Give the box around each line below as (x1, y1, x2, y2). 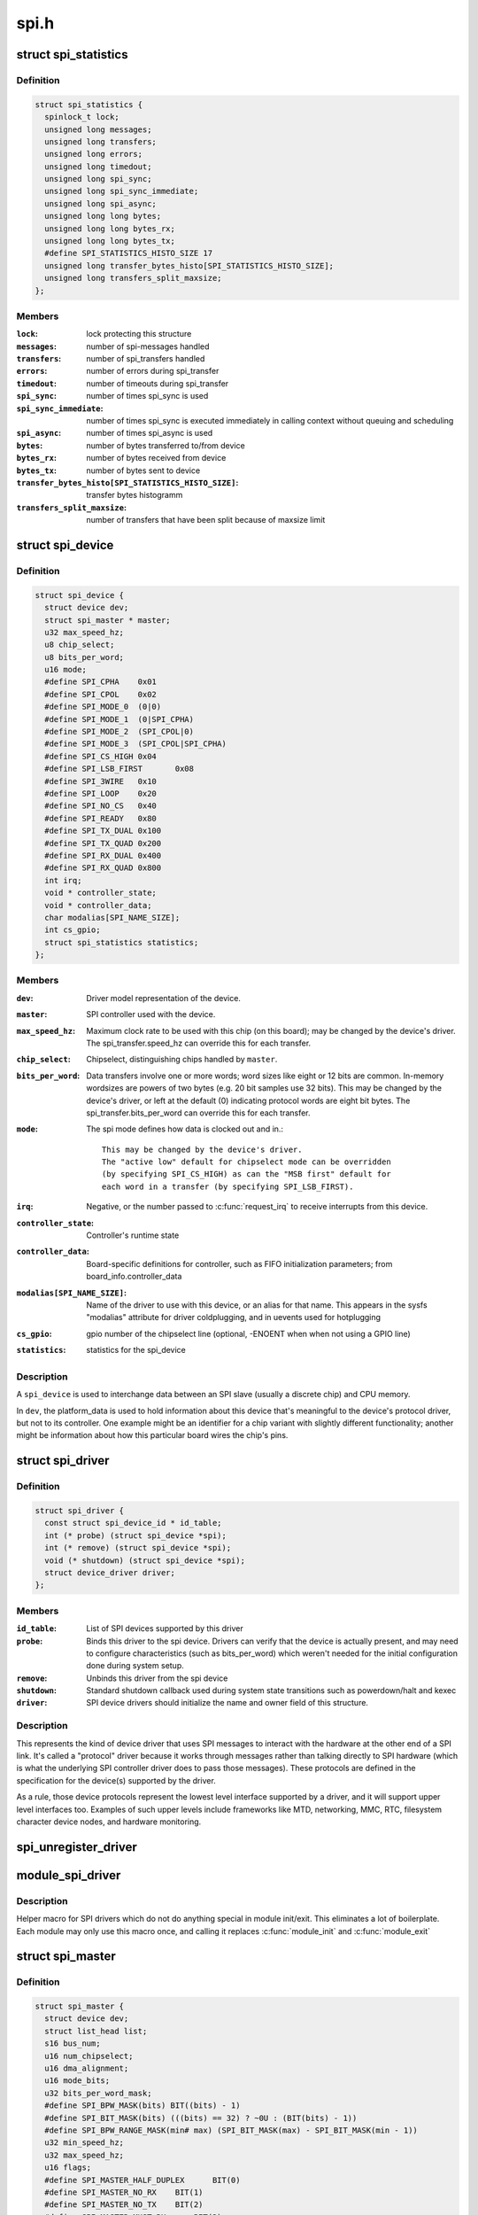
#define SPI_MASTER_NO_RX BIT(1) (44, 2187, 204, 2197)
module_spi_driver (16, 1868, 121, 1883)
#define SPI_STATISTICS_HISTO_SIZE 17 (44, 248, 212, 259)
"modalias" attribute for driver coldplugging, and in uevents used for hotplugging (86, 1312, 381, 1323)
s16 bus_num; (44, 2039, 101, 2048)
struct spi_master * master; (44, 615, 172, 625)
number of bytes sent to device (86, 465, 201, 476)
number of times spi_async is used (86, 428, 213, 439)
